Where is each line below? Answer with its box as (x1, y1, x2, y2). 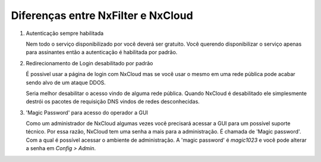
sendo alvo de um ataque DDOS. (26, 79, 106, 86)
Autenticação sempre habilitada (26, 30, 104, 37)
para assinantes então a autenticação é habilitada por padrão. (26, 49, 178, 56)
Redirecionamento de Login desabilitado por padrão (26, 59, 153, 66)
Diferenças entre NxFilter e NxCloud (11, 9, 193, 22)
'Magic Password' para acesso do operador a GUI (26, 109, 149, 116)
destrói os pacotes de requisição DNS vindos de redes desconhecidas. (26, 98, 200, 105)
